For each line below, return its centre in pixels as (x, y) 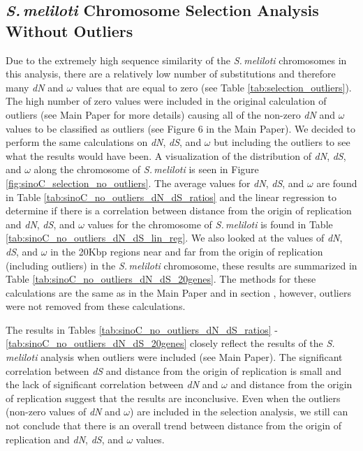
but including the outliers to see (282, 142)
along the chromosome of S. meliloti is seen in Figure (146, 169)
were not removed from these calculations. (96, 306)
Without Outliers (69, 30)
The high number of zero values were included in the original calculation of (166, 101)
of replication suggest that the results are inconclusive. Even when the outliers (173, 398)
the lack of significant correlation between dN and (112, 384)
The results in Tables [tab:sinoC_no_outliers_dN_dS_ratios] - (142, 329)
